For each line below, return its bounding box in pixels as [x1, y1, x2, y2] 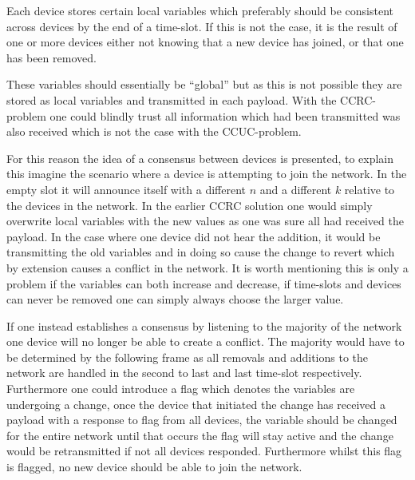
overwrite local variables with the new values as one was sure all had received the [6, 212, 404, 229]
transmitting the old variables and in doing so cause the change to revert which [6, 244, 395, 260]
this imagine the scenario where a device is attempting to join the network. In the [6, 165, 407, 182]
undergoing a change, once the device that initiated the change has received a [6, 395, 385, 412]
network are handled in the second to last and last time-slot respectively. [6, 364, 362, 381]
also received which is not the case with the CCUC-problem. [6, 123, 302, 140]
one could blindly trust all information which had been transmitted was [49, 107, 401, 124]
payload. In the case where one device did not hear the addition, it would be [6, 228, 381, 244]
